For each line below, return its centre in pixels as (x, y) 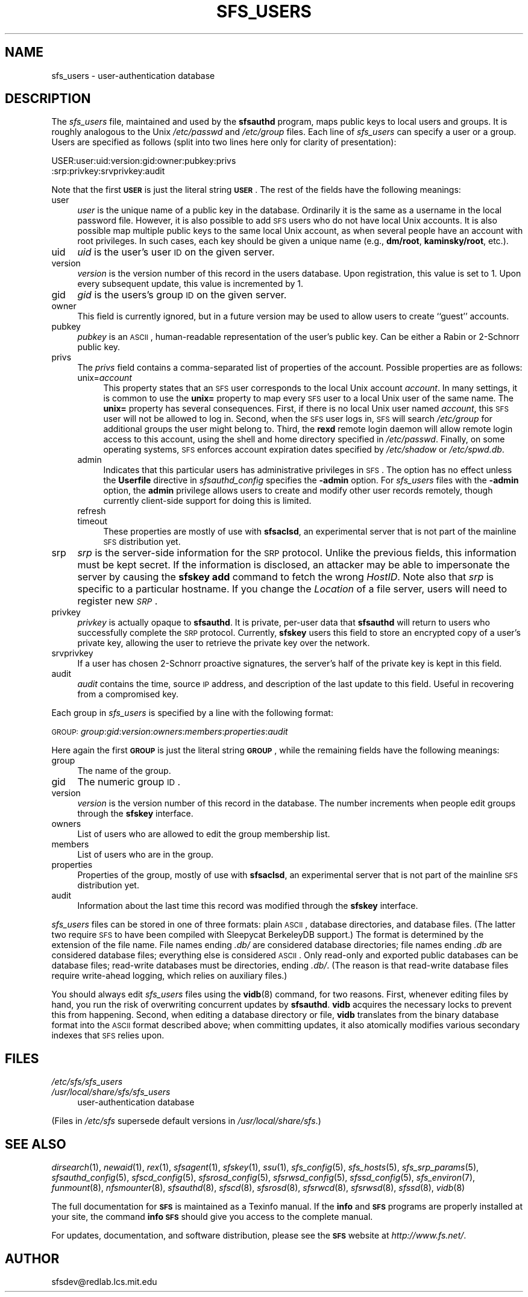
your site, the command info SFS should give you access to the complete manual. (212, 1217)
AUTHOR (32, 1258)
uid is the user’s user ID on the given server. (176, 252)
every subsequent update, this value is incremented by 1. (190, 284)
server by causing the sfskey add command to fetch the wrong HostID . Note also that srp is (286, 577)
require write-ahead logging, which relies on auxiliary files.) (169, 976)
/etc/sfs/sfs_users (87, 1082)
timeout (93, 521)
